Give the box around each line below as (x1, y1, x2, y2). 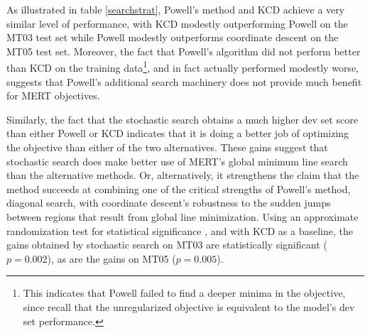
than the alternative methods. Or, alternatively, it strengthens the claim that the (6, 168, 359, 182)
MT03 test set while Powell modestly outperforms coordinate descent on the (6, 30, 339, 45)
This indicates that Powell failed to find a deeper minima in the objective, (23, 285, 346, 300)
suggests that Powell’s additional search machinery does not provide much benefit (6, 74, 362, 89)
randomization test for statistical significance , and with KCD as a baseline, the (6, 223, 353, 238)
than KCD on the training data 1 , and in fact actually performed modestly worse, (6, 58, 359, 75)
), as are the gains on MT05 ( (47, 251, 176, 266)
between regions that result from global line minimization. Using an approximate (6, 209, 359, 224)
